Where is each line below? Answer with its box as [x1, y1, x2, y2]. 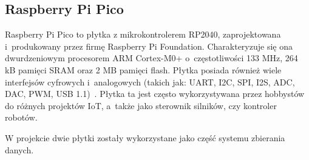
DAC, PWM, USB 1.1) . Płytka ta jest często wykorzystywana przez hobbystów [5, 87, 305, 100]
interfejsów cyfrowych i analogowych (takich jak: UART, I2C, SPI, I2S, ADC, [5, 75, 295, 88]
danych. [5, 143, 34, 156]
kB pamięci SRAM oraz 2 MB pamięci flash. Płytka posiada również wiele [5, 63, 282, 76]
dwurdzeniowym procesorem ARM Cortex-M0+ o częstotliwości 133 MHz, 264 [5, 52, 298, 64]
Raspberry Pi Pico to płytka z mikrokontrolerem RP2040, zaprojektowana [5, 28, 281, 41]
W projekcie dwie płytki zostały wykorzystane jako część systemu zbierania [5, 131, 285, 144]
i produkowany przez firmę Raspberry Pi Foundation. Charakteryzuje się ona [5, 39, 293, 52]
